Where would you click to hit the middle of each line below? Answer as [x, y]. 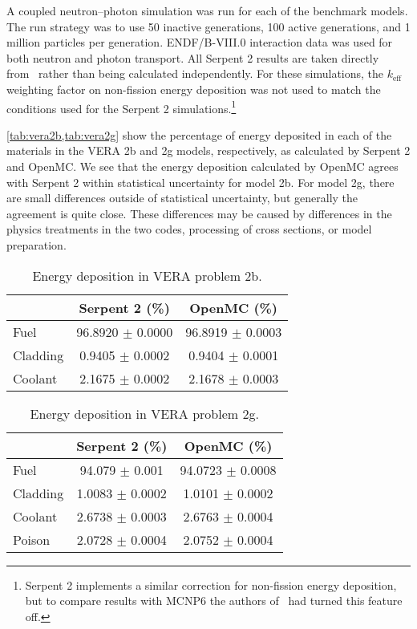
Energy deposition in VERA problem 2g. [144, 413]
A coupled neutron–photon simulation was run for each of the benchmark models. [207, 10]
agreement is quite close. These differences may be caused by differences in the [199, 213]
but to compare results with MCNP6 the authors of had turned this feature [214, 601]
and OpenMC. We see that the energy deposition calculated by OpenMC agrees [202, 166]
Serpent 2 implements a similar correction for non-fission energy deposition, [211, 584]
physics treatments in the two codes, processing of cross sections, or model [189, 229]
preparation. [36, 244]
